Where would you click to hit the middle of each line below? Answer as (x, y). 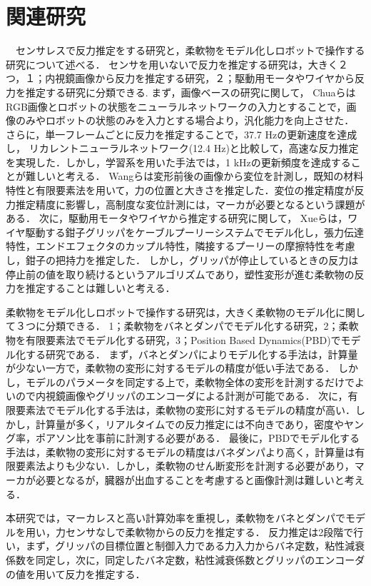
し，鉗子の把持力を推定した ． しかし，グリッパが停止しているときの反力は (182, 260)
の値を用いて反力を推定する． (76, 574)
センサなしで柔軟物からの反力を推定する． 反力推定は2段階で (209, 531)
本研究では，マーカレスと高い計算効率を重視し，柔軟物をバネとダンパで (176, 518)
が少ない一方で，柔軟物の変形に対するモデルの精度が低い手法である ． (171, 368)
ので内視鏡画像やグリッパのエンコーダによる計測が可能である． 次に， (182, 396)
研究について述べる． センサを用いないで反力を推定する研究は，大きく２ (177, 64)
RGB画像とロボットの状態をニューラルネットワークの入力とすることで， (176, 106)
